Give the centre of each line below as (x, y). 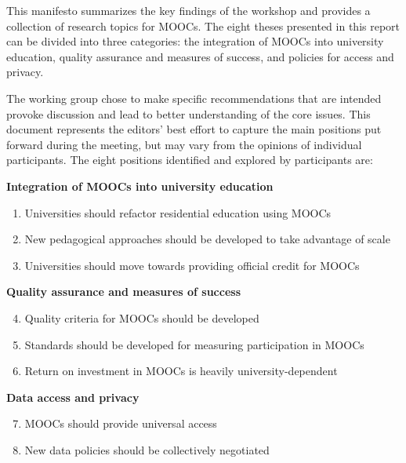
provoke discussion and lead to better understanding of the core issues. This (188, 113)
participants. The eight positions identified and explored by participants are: (190, 160)
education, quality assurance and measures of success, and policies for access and (200, 56)
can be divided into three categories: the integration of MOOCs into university (195, 41)
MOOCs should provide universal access (121, 423)
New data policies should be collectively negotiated (147, 449)
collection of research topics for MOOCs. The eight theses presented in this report (203, 26)
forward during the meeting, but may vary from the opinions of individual (184, 144)
